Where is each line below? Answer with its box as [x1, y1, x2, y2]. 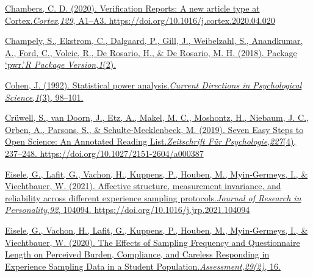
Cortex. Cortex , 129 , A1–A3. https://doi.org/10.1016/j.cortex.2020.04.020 [5, 13, 275, 26]
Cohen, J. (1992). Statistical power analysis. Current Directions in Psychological [5, 78, 302, 91]
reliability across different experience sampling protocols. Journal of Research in [5, 191, 301, 204]
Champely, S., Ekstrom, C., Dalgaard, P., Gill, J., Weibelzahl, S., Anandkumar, [5, 34, 303, 47]
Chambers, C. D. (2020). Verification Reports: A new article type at [5, 2, 260, 14]
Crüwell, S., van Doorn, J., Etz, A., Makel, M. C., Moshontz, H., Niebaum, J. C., [5, 111, 309, 124]
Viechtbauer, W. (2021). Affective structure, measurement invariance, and [5, 179, 281, 192]
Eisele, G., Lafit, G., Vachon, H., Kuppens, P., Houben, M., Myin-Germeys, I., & [5, 167, 308, 180]
